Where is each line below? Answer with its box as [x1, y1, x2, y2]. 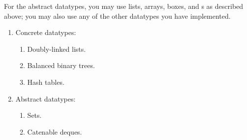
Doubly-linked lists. [27, 43, 86, 54]
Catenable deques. [27, 126, 82, 137]
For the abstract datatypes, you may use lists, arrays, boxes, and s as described [4, 1, 244, 11]
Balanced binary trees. [27, 60, 95, 70]
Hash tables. [27, 76, 64, 87]
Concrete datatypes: [15, 27, 76, 37]
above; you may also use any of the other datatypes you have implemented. [4, 10, 231, 21]
